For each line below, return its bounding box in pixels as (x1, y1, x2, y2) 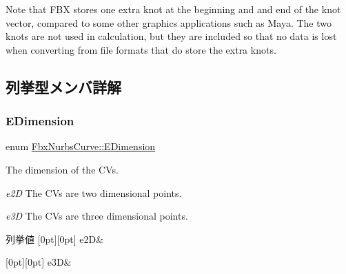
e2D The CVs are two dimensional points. (6, 185, 182, 200)
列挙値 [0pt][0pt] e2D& (6, 231, 104, 246)
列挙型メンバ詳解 (6, 76, 121, 97)
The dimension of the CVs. (6, 162, 119, 176)
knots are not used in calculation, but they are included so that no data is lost (6, 29, 337, 43)
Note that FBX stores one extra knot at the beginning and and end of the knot (6, 2, 341, 16)
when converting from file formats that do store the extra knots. (6, 42, 276, 56)
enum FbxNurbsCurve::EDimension (6, 139, 156, 154)
